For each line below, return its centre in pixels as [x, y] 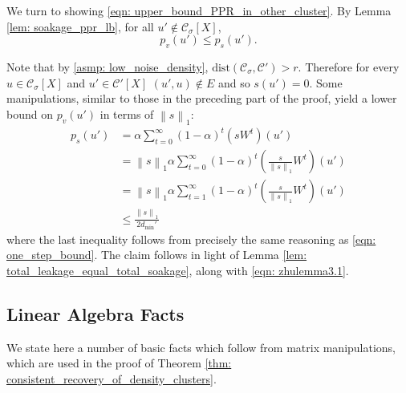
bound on [30, 113]
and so [234, 82]
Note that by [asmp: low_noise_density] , [108, 66]
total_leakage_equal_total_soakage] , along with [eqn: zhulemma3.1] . [178, 270]
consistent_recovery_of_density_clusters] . [112, 378]
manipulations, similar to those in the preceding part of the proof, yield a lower [202, 98]
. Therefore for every [349, 66]
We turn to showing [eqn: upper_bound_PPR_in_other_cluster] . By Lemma [199, 10]
